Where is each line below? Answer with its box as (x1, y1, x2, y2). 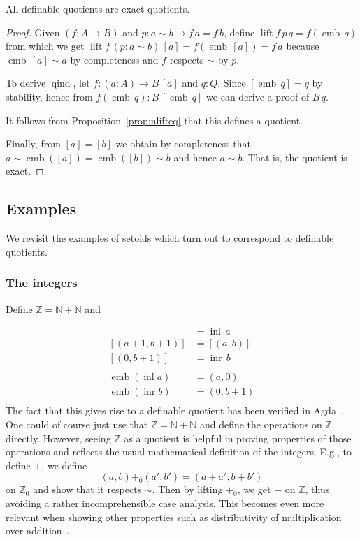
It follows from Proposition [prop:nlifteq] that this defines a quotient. (6, 112, 303, 127)
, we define (41, 458, 87, 472)
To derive (6, 75, 46, 90)
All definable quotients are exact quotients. (6, 1, 190, 15)
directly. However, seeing (6, 430, 111, 445)
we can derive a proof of (206, 89, 310, 103)
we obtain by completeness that (115, 136, 251, 151)
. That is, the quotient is (242, 149, 347, 164)
